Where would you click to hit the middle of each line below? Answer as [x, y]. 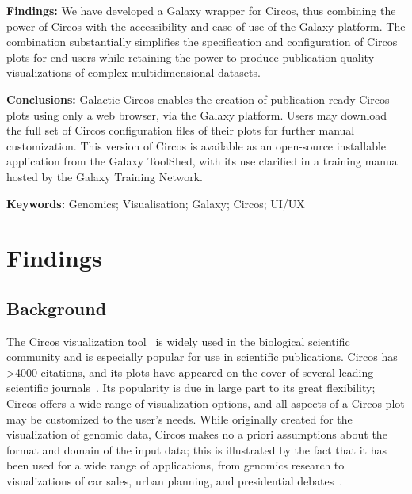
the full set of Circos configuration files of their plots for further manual [181, 130]
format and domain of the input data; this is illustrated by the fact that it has [196, 449]
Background [57, 308]
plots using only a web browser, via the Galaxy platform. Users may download [197, 114]
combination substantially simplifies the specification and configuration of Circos [202, 42]
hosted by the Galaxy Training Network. [105, 176]
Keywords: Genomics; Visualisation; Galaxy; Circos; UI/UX [156, 203]
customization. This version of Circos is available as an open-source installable [196, 145]
